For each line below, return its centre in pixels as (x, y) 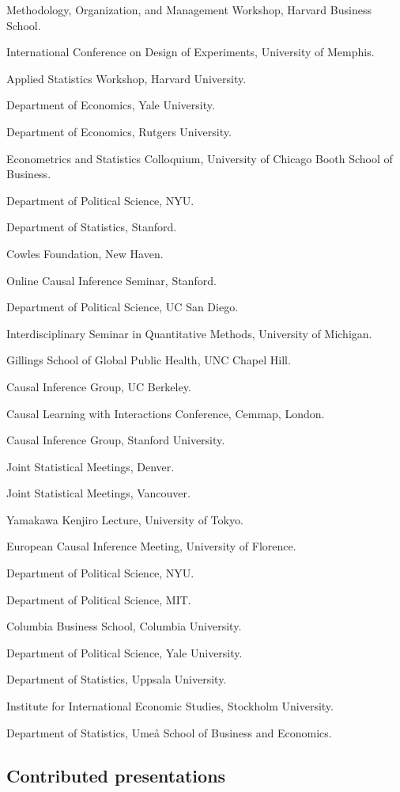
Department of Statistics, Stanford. (92, 227)
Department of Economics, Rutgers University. (119, 131)
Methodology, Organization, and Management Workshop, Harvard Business (189, 10)
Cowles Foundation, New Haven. (85, 253)
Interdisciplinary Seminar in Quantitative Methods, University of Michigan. (189, 333)
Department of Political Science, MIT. (99, 599)
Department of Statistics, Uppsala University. (117, 679)
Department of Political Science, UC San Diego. (123, 307)
